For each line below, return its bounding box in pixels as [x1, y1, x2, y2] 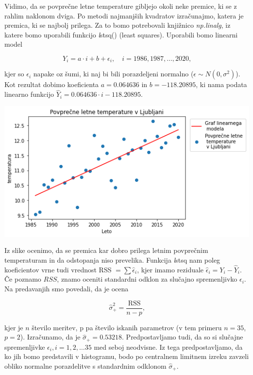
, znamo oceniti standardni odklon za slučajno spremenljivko [57, 274, 237, 284]
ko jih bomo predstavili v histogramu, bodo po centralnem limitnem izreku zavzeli [4, 351, 249, 361]
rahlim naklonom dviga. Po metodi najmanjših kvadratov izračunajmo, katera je [4, 10, 244, 20]
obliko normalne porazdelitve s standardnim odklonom [4, 360, 167, 371]
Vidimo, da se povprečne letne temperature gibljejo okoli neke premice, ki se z [4, 1, 237, 11]
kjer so [4, 69, 24, 79]
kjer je [4, 322, 23, 332]
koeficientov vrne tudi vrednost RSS [4, 264, 112, 274]
